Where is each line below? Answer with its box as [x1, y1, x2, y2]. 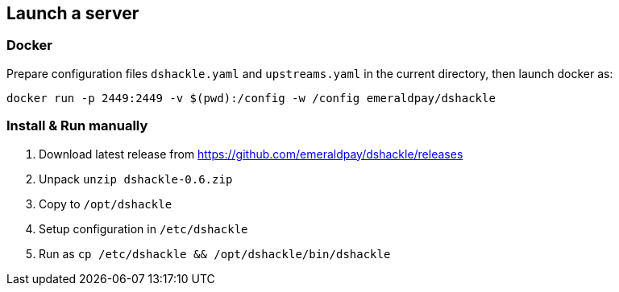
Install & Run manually [6, 117, 148, 134]
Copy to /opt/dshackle [39, 196, 172, 211]
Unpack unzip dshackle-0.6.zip [39, 171, 233, 186]
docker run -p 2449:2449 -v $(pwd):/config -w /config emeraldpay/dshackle [6, 91, 496, 105]
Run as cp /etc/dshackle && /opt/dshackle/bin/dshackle [39, 246, 391, 261]
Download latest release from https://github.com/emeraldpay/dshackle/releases [39, 146, 463, 161]
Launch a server [6, 3, 139, 23]
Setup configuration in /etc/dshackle [39, 221, 248, 236]
